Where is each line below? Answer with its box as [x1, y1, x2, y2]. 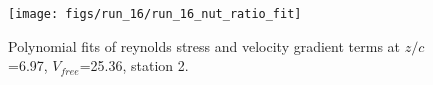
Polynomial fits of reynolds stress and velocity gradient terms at [8, 35, 401, 56]
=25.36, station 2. [79, 55, 189, 76]
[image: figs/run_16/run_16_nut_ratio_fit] [8, 7, 302, 21]
